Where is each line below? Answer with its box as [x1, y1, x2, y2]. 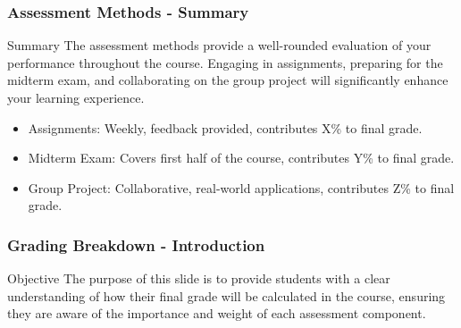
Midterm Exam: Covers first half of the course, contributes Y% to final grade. [28, 148, 455, 167]
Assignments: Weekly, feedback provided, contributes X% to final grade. [28, 118, 423, 137]
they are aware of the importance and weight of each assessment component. [7, 304, 426, 323]
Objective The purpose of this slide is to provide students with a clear [7, 269, 390, 288]
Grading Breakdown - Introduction [7, 233, 265, 256]
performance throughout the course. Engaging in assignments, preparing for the [7, 53, 443, 71]
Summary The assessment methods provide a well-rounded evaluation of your [7, 36, 432, 55]
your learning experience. [7, 88, 145, 106]
